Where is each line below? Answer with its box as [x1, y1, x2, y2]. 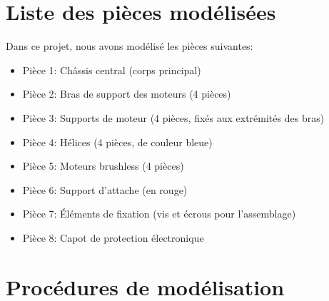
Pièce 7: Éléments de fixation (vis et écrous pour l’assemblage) [22, 206, 296, 221]
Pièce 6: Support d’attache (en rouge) [22, 182, 188, 197]
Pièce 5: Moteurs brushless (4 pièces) [22, 158, 184, 173]
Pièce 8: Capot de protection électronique [22, 230, 204, 245]
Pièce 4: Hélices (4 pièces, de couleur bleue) [22, 134, 213, 149]
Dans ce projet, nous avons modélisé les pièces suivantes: [6, 39, 253, 53]
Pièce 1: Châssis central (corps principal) [22, 62, 201, 77]
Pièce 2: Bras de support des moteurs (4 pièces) [22, 86, 231, 101]
